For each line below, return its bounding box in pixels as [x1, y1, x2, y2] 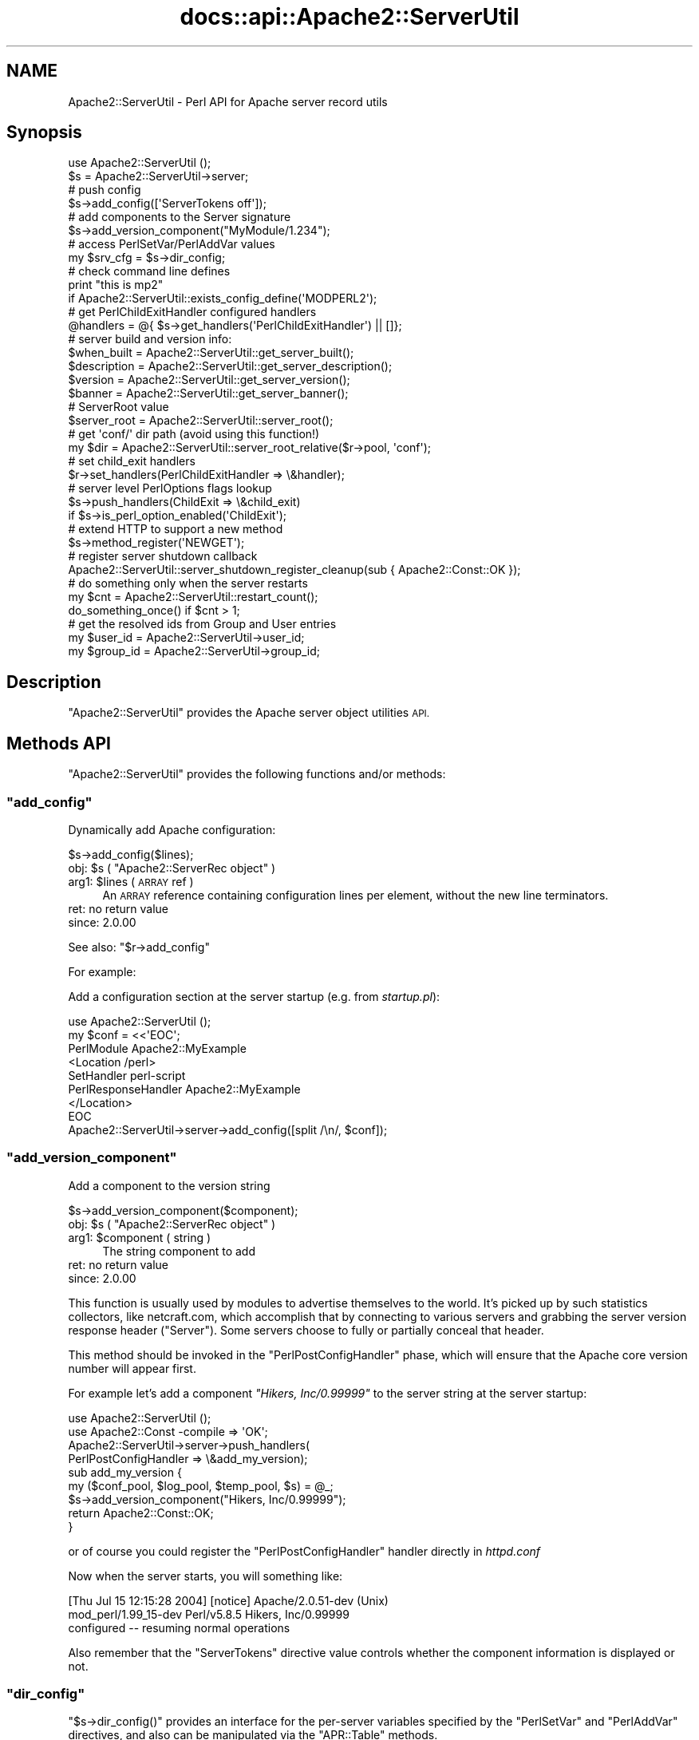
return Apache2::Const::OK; [68, 1505, 214, 1520]
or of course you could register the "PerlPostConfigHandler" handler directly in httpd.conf [68, 1544, 541, 1558]
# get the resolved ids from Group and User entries [68, 617, 337, 631]
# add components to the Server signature [68, 210, 291, 224]
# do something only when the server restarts [68, 576, 308, 591]
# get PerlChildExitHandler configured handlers [68, 305, 317, 319]
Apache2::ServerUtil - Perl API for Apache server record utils [68, 94, 388, 109]
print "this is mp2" [68, 278, 164, 292]
